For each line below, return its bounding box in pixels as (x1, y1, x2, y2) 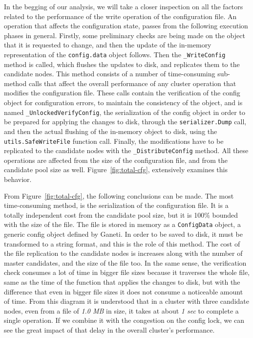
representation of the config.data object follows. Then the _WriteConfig (4, 49, 226, 59)
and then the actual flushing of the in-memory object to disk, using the (4, 126, 217, 136)
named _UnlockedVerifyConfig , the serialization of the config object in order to (4, 107, 245, 117)
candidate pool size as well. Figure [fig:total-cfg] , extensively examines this (4, 164, 228, 175)
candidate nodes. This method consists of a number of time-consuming (4, 68, 215, 79)
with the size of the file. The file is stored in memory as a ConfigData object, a (4, 219, 241, 229)
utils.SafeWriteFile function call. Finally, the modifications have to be (4, 135, 224, 146)
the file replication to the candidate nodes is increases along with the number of (4, 248, 243, 258)
